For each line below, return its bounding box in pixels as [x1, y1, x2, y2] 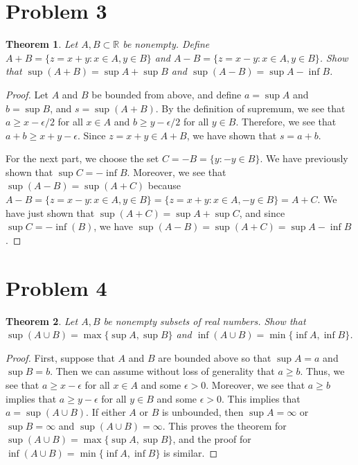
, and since [239, 205, 285, 220]
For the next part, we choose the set [6, 151, 159, 166]
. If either [86, 405, 126, 419]
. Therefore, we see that [235, 114, 337, 129]
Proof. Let [6, 87, 48, 101]
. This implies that [222, 391, 301, 405]
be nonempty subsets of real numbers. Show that [103, 313, 306, 328]
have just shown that [6, 205, 95, 220]
